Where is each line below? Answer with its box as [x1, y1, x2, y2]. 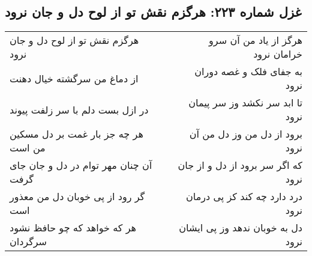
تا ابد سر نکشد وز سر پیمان [188, 96, 302, 110]
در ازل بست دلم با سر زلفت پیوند [10, 102, 149, 117]
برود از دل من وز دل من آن [189, 127, 302, 141]
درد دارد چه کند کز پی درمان [186, 189, 302, 204]
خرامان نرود [253, 47, 302, 61]
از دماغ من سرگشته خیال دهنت [10, 71, 139, 85]
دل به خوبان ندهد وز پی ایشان [179, 221, 302, 235]
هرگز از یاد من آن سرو [209, 33, 302, 47]
